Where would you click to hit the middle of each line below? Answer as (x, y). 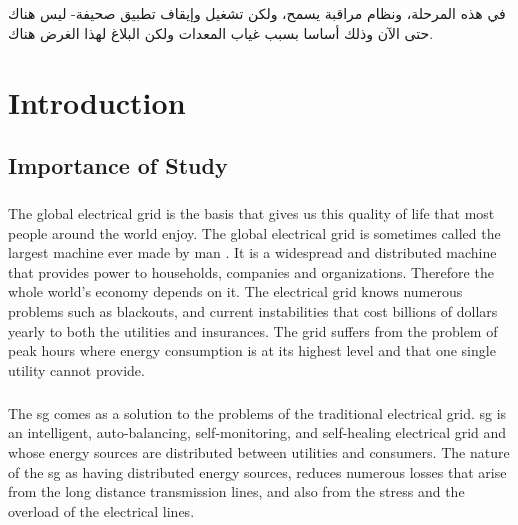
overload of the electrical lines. (101, 510)
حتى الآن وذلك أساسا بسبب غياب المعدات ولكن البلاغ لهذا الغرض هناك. (221, 32)
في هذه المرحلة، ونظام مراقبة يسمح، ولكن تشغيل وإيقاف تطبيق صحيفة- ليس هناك (257, 13)
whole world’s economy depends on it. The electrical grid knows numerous (235, 291)
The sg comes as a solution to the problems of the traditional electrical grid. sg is (257, 412)
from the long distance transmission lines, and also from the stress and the (236, 491)
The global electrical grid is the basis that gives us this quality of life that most (251, 213)
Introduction (97, 101)
